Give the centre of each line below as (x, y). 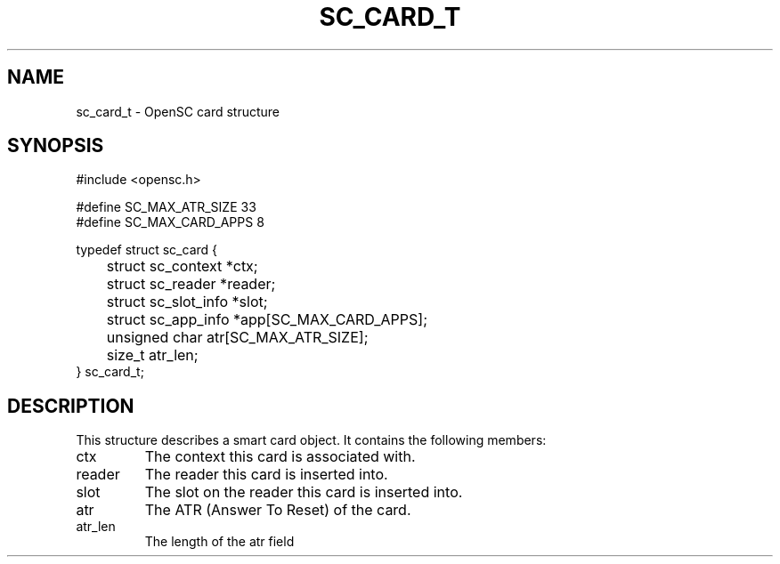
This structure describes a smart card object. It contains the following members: (311, 440)
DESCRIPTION (71, 406)
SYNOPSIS (56, 146)
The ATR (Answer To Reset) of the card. (278, 510)
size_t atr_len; (152, 355)
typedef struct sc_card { (147, 250)
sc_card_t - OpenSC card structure (178, 111)
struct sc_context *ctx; (182, 266)
